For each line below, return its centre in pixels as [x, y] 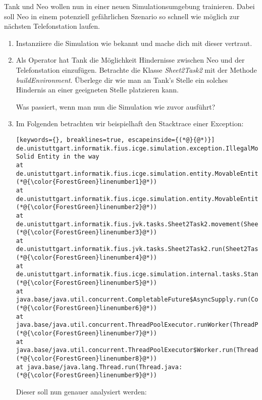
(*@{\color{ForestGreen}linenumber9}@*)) [86, 376]
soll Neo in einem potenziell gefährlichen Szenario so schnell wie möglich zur [122, 16]
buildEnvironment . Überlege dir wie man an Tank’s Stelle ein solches [122, 80]
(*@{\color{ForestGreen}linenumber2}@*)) [86, 207]
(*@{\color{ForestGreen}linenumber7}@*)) [86, 334]
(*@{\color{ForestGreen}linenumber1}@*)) [86, 182]
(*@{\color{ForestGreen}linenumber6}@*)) [86, 308]
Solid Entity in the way [58, 157]
